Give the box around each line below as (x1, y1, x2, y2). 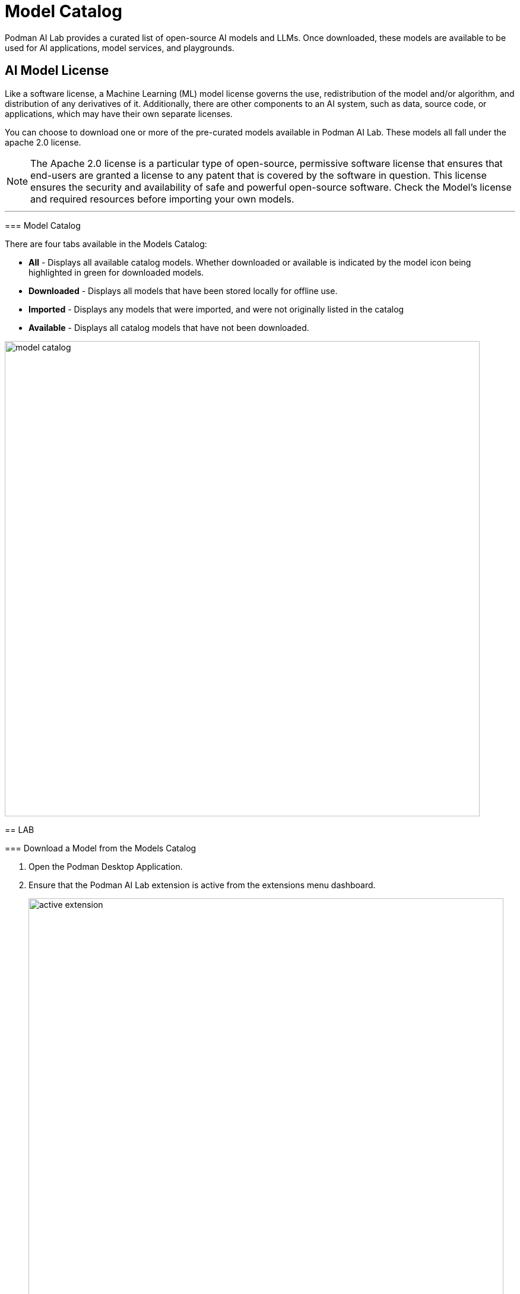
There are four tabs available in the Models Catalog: (5, 238, 207, 249)
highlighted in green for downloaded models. (28, 267, 204, 277)
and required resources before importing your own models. (30, 192, 294, 205)
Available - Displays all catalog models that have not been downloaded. (28, 322, 309, 333)
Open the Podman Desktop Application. (28, 861, 183, 872)
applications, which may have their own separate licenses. (5, 108, 233, 119)
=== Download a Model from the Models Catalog (5, 842, 196, 853)
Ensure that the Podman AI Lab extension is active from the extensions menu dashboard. (28, 879, 376, 890)
